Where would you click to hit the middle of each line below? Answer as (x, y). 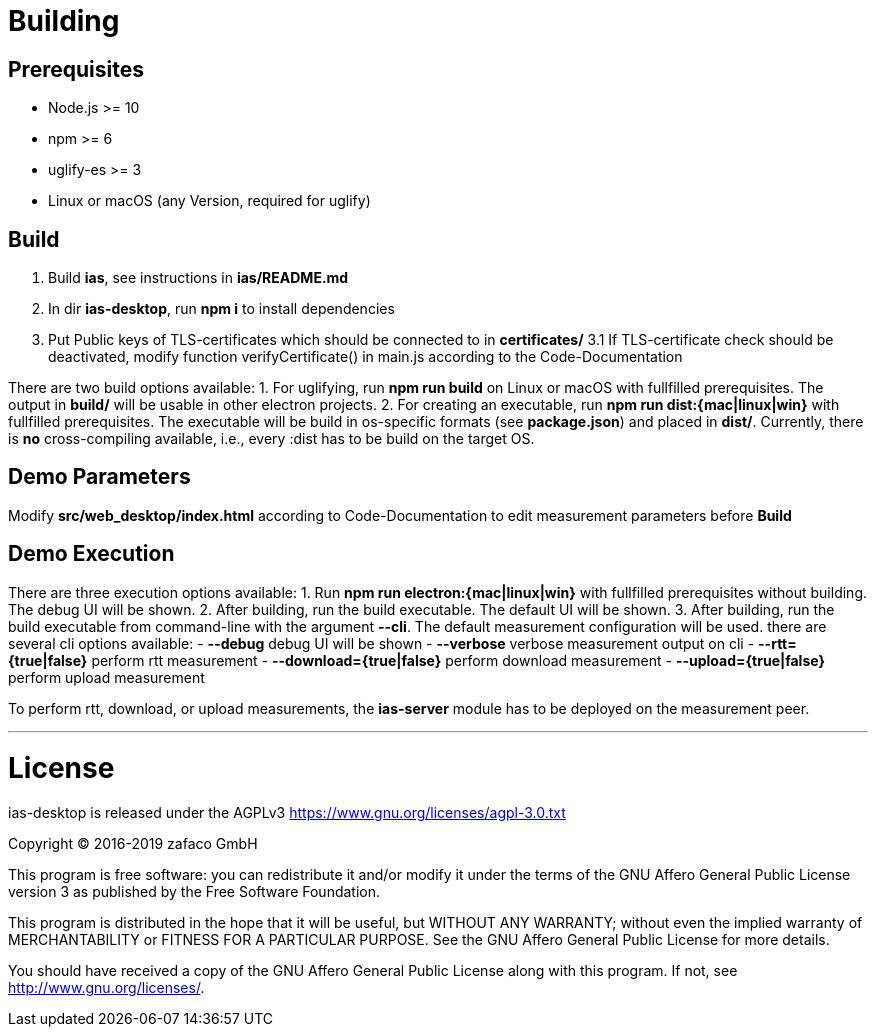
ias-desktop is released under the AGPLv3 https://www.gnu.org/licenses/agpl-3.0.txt (287, 813)
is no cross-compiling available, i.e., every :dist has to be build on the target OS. (271, 439)
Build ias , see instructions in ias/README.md (198, 278)
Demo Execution (91, 554)
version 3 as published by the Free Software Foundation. (194, 892)
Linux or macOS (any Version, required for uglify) (209, 201)
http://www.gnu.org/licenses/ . (106, 988)
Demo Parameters (99, 477)
